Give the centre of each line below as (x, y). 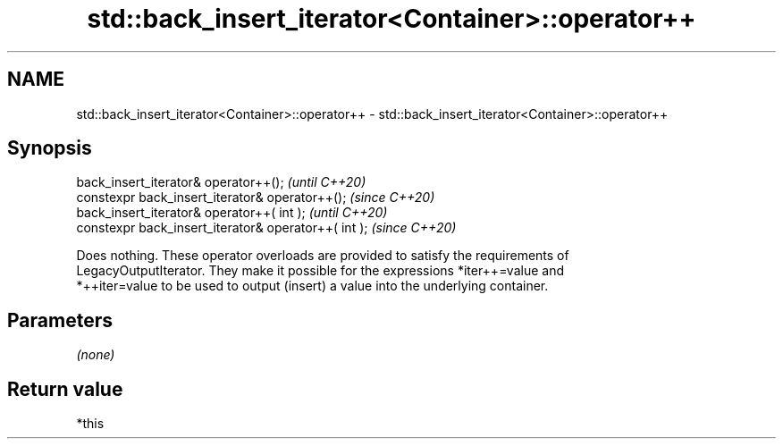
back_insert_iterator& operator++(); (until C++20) (221, 182)
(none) (96, 355)
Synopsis (50, 148)
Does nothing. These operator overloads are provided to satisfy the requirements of (323, 256)
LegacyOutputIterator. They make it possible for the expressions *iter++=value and (320, 271)
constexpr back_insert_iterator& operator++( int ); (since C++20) (266, 228)
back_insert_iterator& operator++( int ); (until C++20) (232, 213)
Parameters (60, 320)
